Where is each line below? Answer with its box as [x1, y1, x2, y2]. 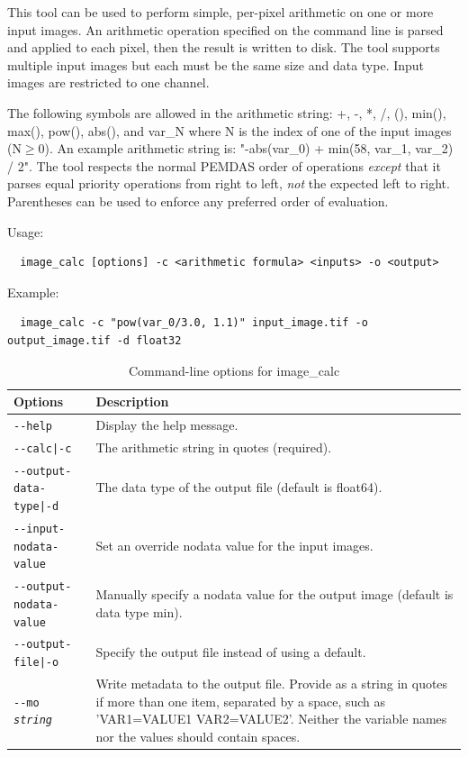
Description [95, 392, 169, 411]
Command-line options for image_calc [128, 360, 340, 379]
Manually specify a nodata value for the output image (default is [95, 585, 454, 604]
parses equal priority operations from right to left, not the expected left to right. [7, 174, 450, 193]
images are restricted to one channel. [7, 73, 210, 92]
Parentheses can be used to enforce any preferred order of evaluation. [7, 191, 389, 210]
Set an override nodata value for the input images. [95, 535, 373, 554]
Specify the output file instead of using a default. [95, 643, 366, 661]
